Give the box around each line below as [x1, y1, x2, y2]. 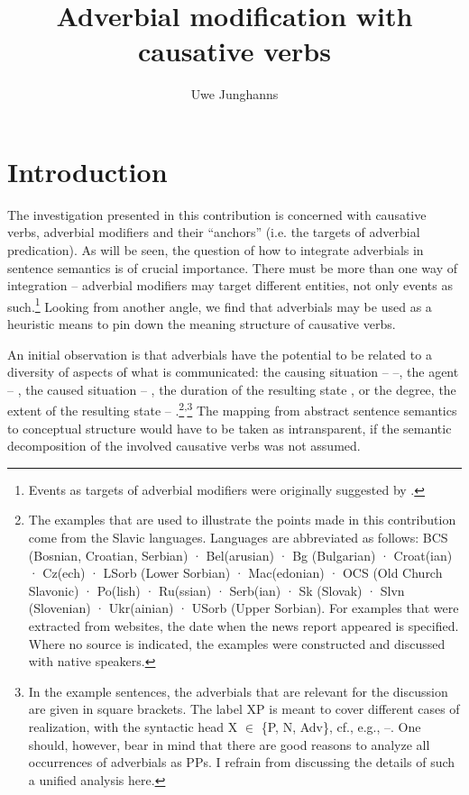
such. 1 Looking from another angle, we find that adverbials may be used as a [7, 294, 432, 315]
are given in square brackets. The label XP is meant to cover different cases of [28, 699, 460, 718]
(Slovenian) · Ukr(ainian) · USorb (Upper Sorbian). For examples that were [28, 599, 459, 617]
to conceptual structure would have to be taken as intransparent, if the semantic [7, 418, 452, 437]
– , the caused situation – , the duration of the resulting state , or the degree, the [7, 379, 456, 398]
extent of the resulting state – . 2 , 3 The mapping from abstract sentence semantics [7, 398, 457, 420]
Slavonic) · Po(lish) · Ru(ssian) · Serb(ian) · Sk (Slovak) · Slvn [28, 580, 405, 599]
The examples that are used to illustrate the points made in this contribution [28, 510, 456, 529]
